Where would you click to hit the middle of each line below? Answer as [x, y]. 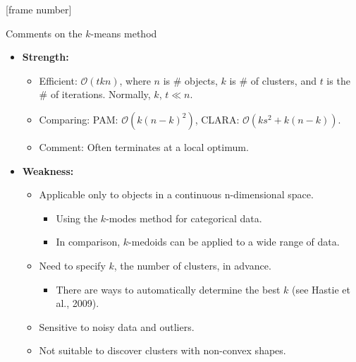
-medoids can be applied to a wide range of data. [234, 242]
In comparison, [88, 242]
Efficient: [58, 80]
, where [135, 80]
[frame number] [39, 9]
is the [338, 80]
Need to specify [72, 265]
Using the [77, 218]
